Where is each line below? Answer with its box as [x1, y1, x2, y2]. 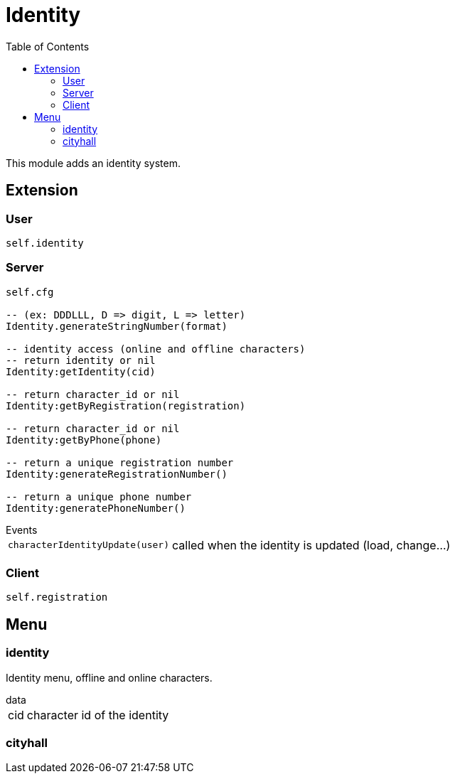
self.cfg [6, 286, 54, 298]
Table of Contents [6, 40, 90, 53]
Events [6, 523, 38, 536]
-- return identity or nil [6, 354, 156, 366]
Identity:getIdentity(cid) [6, 365, 156, 377]
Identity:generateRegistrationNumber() [6, 468, 227, 480]
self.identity [6, 237, 84, 249]
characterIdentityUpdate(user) [8, 539, 169, 551]
